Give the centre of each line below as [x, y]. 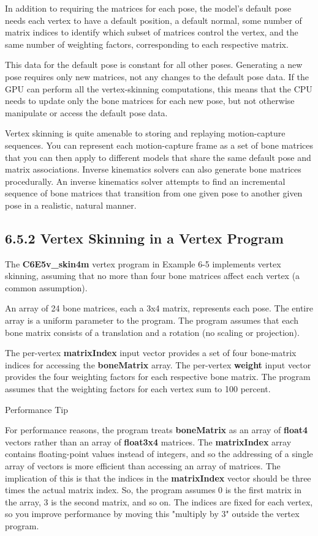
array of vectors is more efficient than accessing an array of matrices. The [143, 466]
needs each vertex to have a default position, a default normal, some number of [153, 20]
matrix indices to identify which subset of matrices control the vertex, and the [152, 32]
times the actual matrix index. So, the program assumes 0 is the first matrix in [153, 490]
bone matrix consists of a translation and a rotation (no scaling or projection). [152, 332]
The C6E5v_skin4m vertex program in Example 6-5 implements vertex [143, 263]
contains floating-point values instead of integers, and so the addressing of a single [159, 454]
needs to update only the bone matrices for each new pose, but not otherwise [150, 101]
